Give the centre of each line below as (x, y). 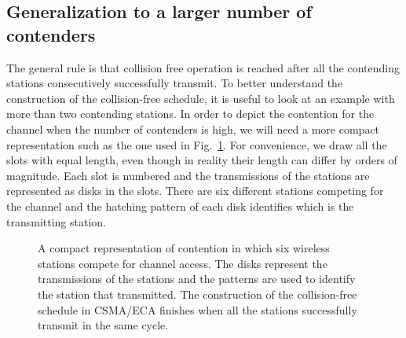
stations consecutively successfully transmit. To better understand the (175, 83)
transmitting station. (56, 221)
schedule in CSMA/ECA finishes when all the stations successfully (198, 309)
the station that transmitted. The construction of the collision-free (198, 294)
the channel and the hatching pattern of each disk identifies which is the (180, 206)
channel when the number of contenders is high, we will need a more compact (193, 129)
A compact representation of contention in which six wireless (184, 248)
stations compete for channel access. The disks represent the (183, 263)
